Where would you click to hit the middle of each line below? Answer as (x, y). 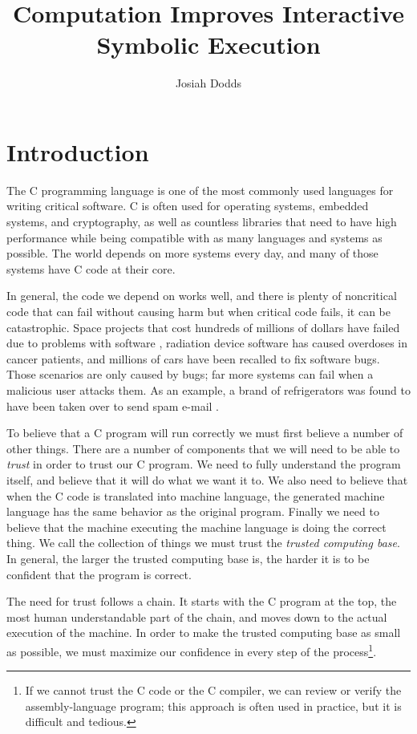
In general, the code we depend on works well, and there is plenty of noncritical (202, 296)
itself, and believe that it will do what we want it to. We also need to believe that (207, 479)
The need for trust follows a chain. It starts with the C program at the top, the (202, 601)
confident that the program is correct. (99, 574)
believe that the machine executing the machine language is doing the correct (196, 527)
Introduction (78, 151)
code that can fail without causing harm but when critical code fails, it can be (198, 311)
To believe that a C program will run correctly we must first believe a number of (205, 433)
